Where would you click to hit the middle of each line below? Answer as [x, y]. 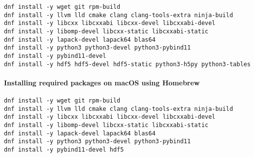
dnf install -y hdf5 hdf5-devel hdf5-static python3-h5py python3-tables [127, 64]
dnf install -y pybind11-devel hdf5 [64, 149]
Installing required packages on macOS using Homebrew [102, 82]
